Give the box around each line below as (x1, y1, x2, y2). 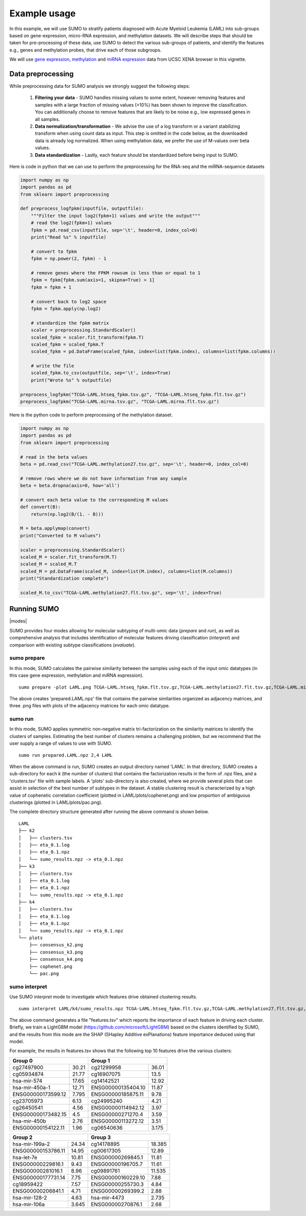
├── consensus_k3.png (29, 949, 84, 955)
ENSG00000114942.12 (91, 1104, 145, 1111)
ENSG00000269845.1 (91, 1154, 143, 1161)
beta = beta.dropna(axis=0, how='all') (20, 483, 120, 489)
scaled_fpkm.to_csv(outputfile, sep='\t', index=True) (31, 370, 171, 376)
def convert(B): (20, 504, 61, 510)
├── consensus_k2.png (29, 942, 84, 948)
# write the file (31, 363, 74, 369)
